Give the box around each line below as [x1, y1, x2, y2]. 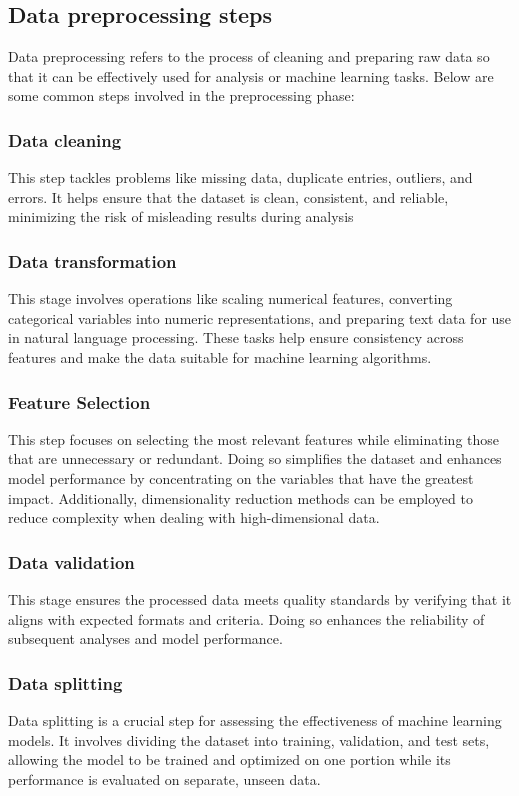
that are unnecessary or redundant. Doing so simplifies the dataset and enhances [8, 448, 502, 469]
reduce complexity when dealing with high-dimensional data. [8, 507, 380, 528]
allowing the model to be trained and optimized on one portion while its [8, 749, 451, 770]
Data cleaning [8, 127, 122, 152]
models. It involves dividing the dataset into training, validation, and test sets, [8, 729, 490, 750]
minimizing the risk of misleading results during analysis [8, 206, 354, 227]
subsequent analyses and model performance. [8, 628, 283, 649]
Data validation [8, 549, 135, 574]
